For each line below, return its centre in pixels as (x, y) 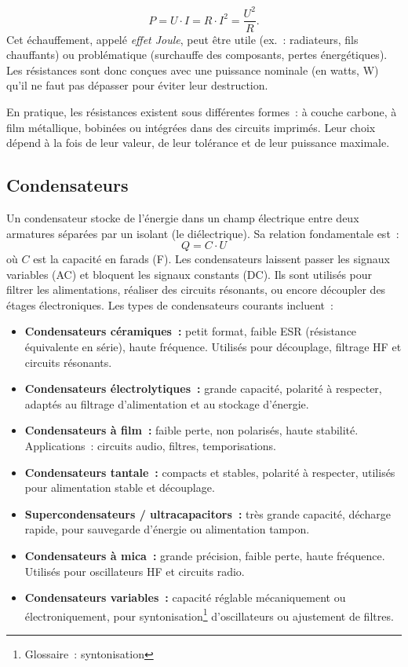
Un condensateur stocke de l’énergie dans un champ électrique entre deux (183, 217)
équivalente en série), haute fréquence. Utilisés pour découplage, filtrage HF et (213, 347)
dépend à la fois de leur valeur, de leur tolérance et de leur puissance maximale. (198, 143)
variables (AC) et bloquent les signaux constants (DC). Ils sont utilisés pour (189, 274)
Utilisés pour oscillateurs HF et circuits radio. (135, 571)
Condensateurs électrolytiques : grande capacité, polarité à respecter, (203, 388)
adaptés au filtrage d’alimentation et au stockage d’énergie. (167, 403)
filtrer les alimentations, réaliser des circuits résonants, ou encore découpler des (196, 290)
